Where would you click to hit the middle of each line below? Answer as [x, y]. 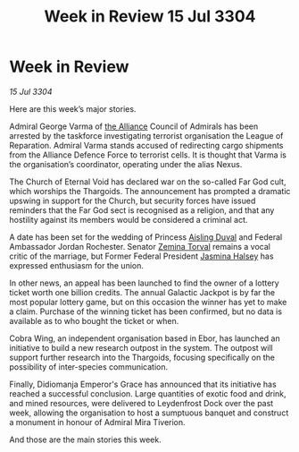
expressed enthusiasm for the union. [77, 265]
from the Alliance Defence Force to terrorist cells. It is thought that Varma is [148, 155]
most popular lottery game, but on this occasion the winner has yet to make [148, 302]
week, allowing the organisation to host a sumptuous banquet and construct [149, 413]
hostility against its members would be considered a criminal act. [129, 219]
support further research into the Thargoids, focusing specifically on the [142, 357]
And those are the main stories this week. [86, 439]
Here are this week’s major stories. [73, 108]
